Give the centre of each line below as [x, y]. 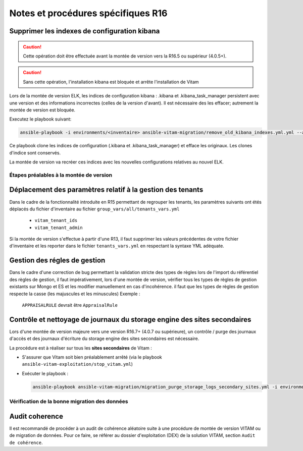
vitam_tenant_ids [56, 220]
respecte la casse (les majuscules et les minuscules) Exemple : [75, 294]
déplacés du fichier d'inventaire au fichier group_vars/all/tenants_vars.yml [94, 209]
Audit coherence [36, 416]
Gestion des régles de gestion [57, 261]
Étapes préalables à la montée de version [61, 175]
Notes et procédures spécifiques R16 [88, 13]
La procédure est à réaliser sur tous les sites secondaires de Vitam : [81, 348]
